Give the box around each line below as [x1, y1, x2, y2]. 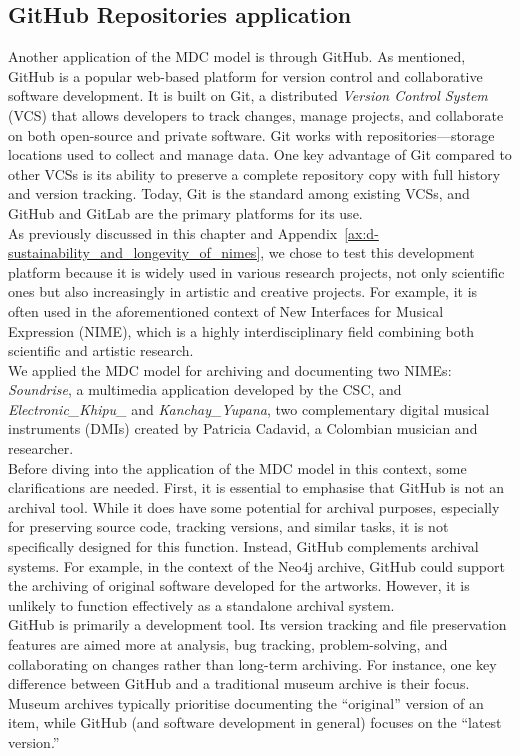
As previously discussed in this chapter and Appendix [8, 222, 338, 243]
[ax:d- [344, 222, 379, 243]
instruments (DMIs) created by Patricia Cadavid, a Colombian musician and [8, 418, 478, 439]
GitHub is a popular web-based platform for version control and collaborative [8, 65, 483, 86]
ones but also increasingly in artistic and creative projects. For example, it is [8, 281, 478, 302]
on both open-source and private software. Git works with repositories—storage [8, 124, 495, 145]
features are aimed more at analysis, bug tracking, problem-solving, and [8, 634, 448, 655]
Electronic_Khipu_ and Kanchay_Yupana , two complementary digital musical [8, 398, 490, 419]
